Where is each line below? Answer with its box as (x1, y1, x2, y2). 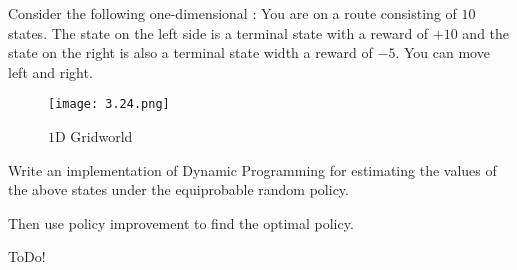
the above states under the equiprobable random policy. (8, 179, 349, 200)
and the (462, 22, 510, 43)
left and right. (8, 61, 93, 82)
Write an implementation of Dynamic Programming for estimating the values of (8, 159, 497, 180)
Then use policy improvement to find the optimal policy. (8, 212, 354, 233)
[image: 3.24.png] (48, 97, 170, 112)
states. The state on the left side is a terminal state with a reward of (8, 22, 429, 43)
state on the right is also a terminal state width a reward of (8, 42, 373, 63)
